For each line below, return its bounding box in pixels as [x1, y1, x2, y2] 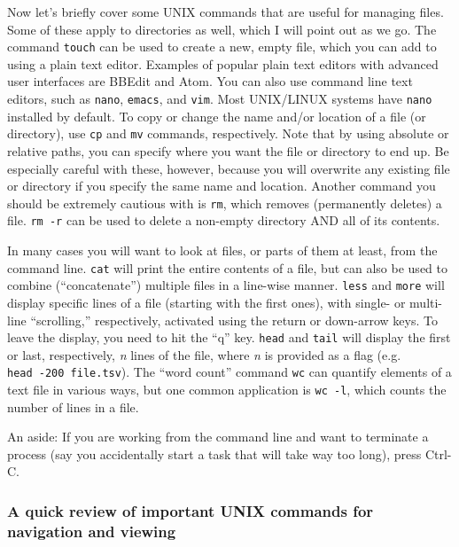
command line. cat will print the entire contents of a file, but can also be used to [7, 258, 447, 277]
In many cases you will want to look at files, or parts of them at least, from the [7, 241, 438, 260]
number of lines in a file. [7, 397, 139, 416]
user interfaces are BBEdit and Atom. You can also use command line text [7, 72, 413, 90]
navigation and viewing [7, 520, 176, 542]
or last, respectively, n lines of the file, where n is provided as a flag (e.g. [7, 345, 401, 363]
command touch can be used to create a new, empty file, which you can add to [7, 37, 437, 56]
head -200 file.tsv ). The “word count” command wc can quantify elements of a [7, 363, 452, 381]
